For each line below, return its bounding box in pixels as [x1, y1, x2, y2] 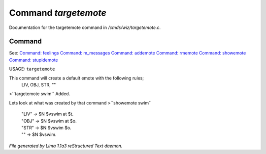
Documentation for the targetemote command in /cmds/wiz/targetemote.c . [9, 25, 161, 30]
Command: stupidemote [9, 57, 59, 63]
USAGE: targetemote [9, 66, 55, 72]
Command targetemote [9, 7, 107, 18]
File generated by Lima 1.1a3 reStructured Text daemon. [9, 143, 123, 149]
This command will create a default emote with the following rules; [9, 75, 144, 81]
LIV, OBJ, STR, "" [21, 82, 56, 88]
